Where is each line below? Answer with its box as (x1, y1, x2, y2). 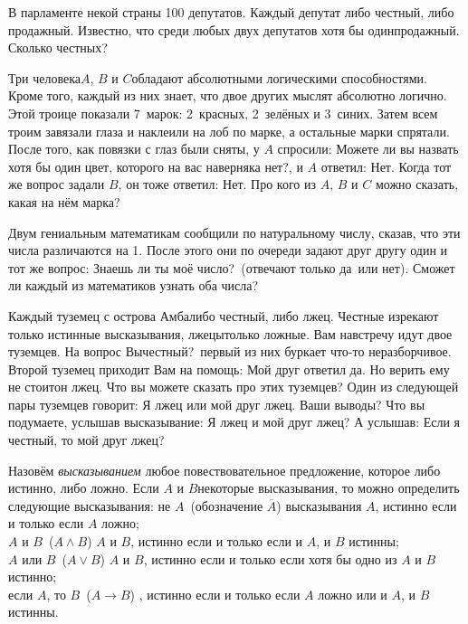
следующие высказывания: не (8, 496, 171, 515)
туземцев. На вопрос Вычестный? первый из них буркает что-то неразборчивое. (8, 342, 452, 361)
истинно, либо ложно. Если (8, 478, 159, 497)
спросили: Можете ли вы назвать (277, 139, 459, 158)
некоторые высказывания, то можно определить (197, 478, 460, 497)
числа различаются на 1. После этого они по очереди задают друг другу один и (8, 241, 448, 260)
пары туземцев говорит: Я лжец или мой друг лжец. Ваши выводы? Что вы (8, 394, 425, 413)
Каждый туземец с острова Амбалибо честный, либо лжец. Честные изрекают (8, 306, 439, 325)
